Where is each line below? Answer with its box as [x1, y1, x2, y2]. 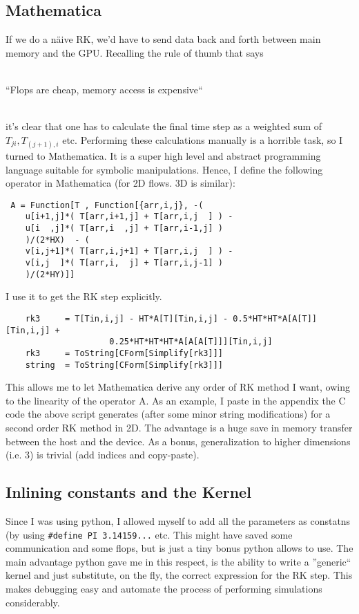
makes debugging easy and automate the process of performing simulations [6, 582, 322, 595]
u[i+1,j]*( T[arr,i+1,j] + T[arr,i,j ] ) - [25, 212, 233, 222]
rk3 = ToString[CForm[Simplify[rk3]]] [25, 348, 223, 358]
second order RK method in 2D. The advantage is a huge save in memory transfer [6, 420, 353, 434]
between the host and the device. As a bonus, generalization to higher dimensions [6, 434, 351, 448]
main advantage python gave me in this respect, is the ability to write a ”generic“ [6, 554, 351, 568]
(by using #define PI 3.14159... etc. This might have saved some [6, 527, 293, 541]
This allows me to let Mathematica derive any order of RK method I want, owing [6, 380, 350, 394]
